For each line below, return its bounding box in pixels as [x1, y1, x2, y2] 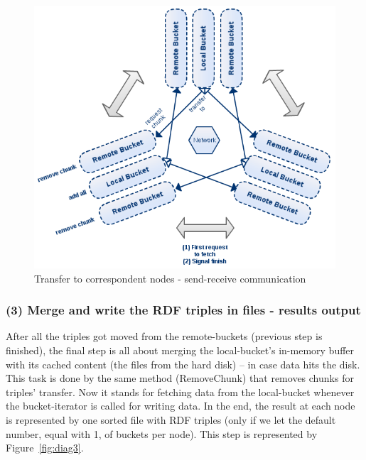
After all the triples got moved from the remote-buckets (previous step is [6, 329, 323, 344]
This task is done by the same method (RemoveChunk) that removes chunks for [6, 371, 354, 385]
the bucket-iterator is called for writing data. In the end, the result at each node [6, 398, 355, 413]
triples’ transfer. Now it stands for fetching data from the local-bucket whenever [6, 384, 355, 399]
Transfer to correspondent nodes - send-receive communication [34, 270, 306, 285]
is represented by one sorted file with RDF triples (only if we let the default [6, 412, 336, 427]
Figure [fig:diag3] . [6, 440, 84, 455]
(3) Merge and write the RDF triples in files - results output [6, 301, 361, 319]
